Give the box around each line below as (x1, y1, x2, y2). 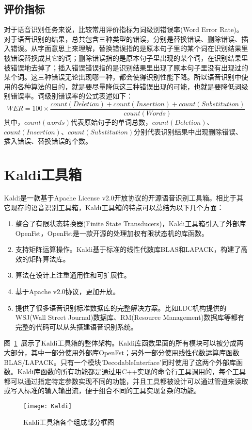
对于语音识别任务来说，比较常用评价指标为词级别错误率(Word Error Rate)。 (4, 24, 243, 34)
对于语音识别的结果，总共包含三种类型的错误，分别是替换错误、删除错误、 (4, 33, 241, 44)
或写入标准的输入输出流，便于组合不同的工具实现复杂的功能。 (4, 385, 201, 396)
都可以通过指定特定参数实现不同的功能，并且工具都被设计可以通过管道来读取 (4, 376, 248, 386)
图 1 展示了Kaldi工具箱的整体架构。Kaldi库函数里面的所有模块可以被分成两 (4, 338, 243, 348)
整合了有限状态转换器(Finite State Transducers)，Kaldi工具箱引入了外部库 (15, 218, 246, 229)
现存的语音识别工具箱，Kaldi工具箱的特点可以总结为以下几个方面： (10, 202, 224, 212)
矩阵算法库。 (29, 253, 70, 264)
